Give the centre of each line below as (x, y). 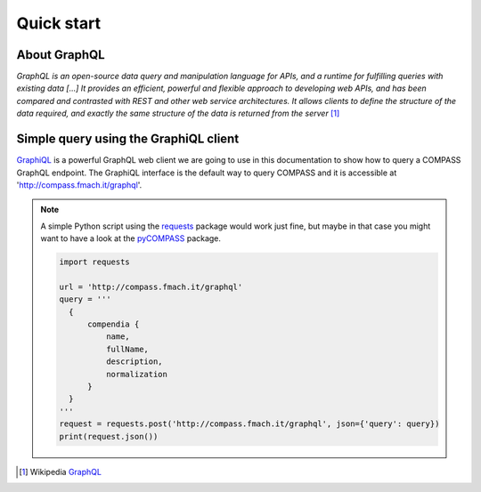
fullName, (127, 349)
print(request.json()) (109, 436)
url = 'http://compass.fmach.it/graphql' (151, 286)
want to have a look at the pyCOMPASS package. (131, 238)
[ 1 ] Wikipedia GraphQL (61, 472)
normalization (137, 374)
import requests (95, 262)
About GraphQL (61, 55)
